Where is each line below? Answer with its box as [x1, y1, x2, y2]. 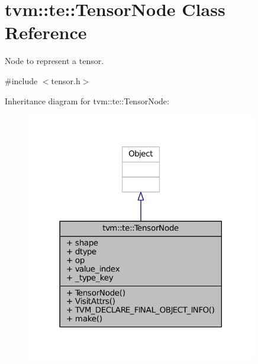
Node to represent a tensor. [5, 55, 104, 67]
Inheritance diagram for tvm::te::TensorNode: [5, 94, 169, 107]
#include [5, 74, 38, 87]
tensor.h [51, 74, 80, 87]
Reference [5, 20, 87, 44]
